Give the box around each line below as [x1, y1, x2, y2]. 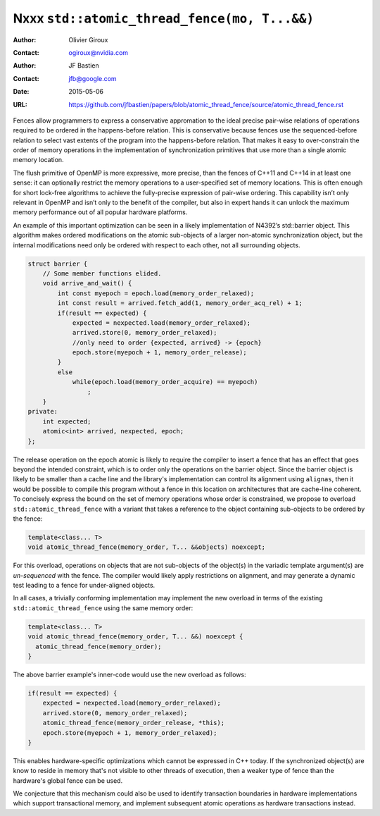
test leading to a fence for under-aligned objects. [13, 581, 156, 590]
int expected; [42, 417, 91, 426]
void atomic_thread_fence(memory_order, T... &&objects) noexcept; [27, 543, 266, 551]
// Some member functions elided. [42, 269, 162, 278]
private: [27, 407, 58, 416]
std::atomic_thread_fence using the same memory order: [13, 603, 194, 612]
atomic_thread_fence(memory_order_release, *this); [42, 719, 225, 727]
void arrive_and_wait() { [42, 279, 132, 288]
